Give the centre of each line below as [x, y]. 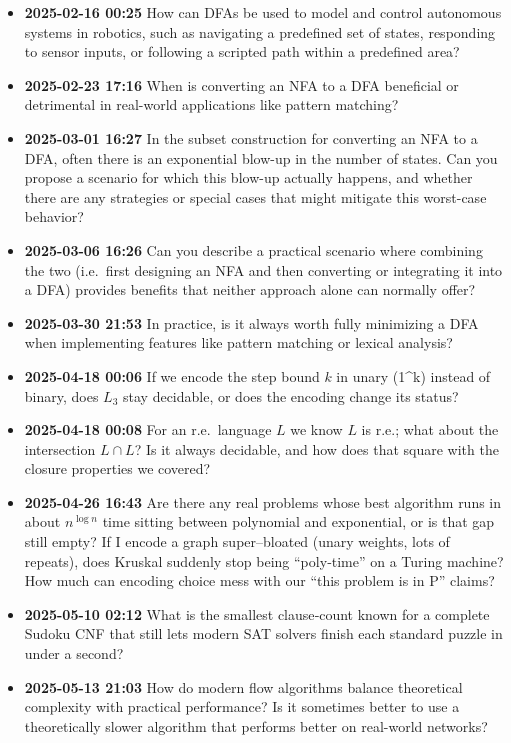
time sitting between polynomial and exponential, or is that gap [298, 521]
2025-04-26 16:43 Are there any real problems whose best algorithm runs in [263, 501]
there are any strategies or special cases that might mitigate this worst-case [255, 196]
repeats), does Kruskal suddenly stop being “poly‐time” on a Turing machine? [264, 560]
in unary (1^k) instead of [413, 375]
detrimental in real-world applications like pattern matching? [211, 104]
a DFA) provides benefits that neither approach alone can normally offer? [250, 289]
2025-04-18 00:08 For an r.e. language [148, 429]
